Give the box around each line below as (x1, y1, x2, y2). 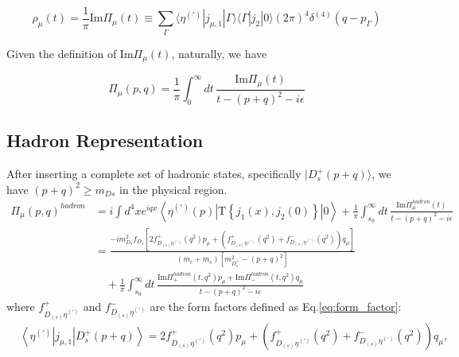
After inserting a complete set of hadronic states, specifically (6, 165, 301, 182)
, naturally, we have (171, 45, 267, 61)
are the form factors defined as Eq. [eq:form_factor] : (150, 298, 402, 315)
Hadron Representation (6, 128, 204, 153)
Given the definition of (6, 45, 117, 61)
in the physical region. (119, 180, 228, 197)
